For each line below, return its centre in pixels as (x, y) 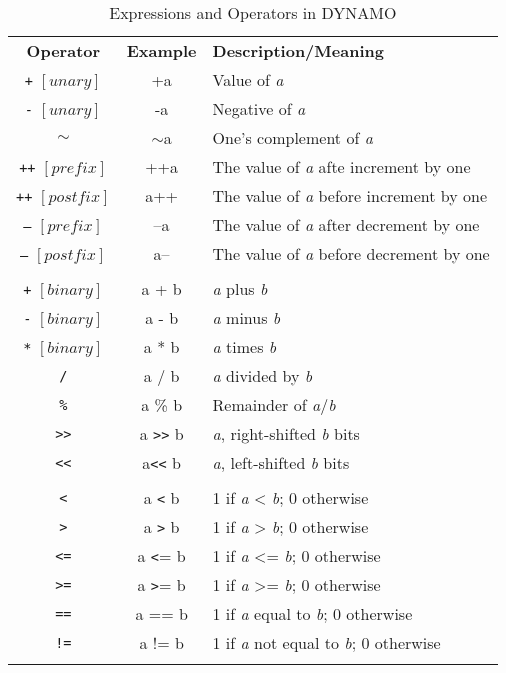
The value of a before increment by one (350, 195)
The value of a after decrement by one (346, 224)
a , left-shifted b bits (281, 462)
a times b (244, 346)
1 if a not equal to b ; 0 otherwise (326, 642)
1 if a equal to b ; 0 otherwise (312, 613)
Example (161, 50)
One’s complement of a (292, 137)
